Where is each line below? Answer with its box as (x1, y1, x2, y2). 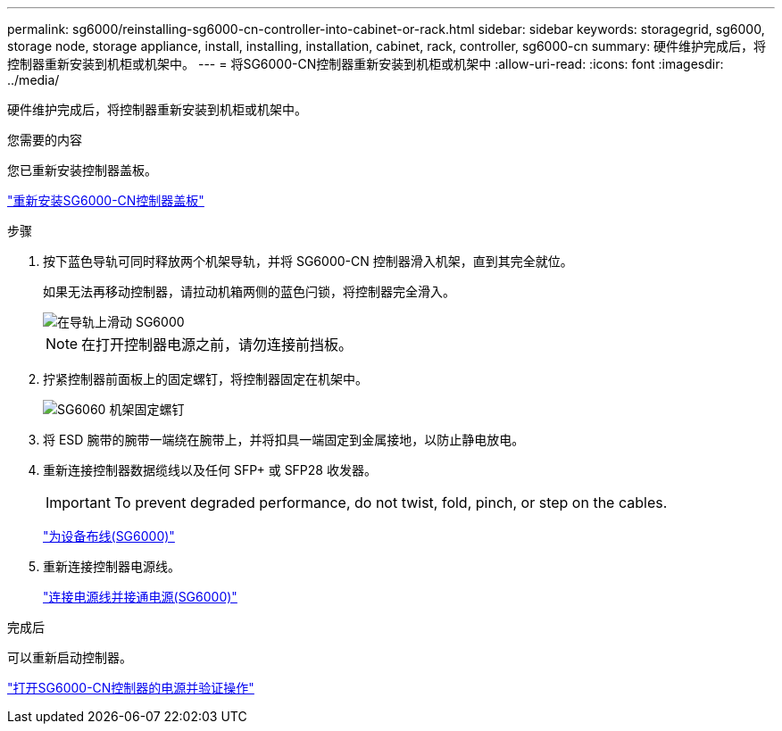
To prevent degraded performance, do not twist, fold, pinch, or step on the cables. (113, 494, 668, 511)
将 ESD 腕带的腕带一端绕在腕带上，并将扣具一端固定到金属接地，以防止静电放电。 (43, 432, 525, 447)
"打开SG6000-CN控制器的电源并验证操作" (7, 680, 254, 695)
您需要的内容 (7, 132, 82, 147)
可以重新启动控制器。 (7, 650, 132, 665)
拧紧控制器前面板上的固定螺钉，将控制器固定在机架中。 (43, 371, 368, 386)
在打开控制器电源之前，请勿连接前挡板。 (81, 336, 354, 353)
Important (46, 494, 111, 511)
